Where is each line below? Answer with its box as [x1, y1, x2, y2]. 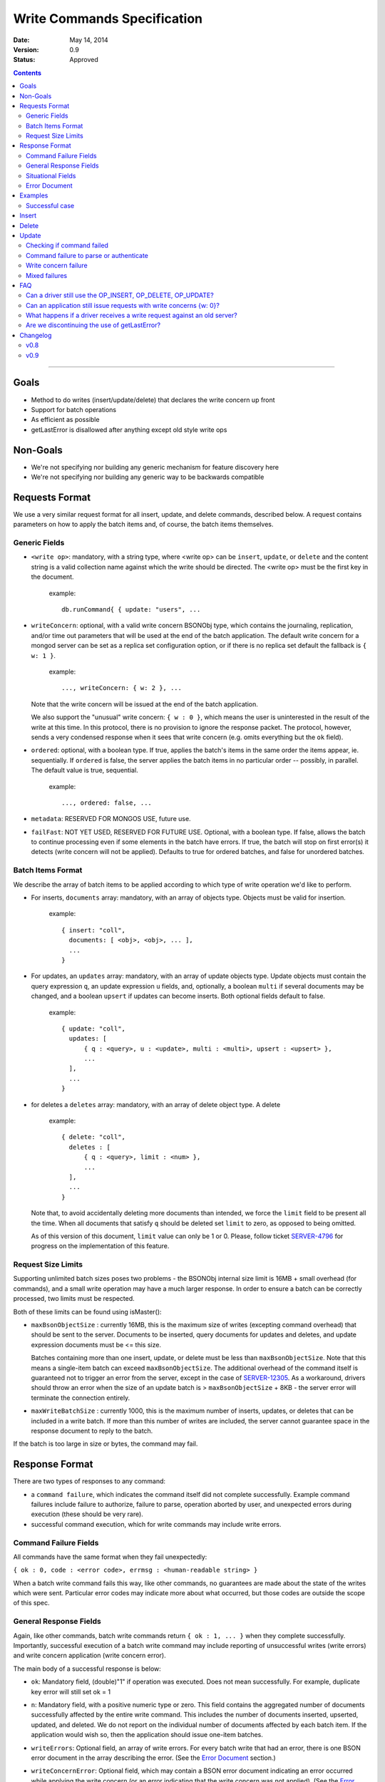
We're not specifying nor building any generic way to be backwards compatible [31, 473, 265, 481]
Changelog [19, 331, 52, 339]
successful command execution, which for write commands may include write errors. [31, 1520, 282, 1528]
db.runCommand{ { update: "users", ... [61, 606, 201, 614]
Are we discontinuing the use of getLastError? [26, 321, 160, 329]
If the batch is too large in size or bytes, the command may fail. [13, 1440, 198, 1448]
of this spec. [13, 1599, 50, 1607]
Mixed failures [26, 271, 68, 279]
